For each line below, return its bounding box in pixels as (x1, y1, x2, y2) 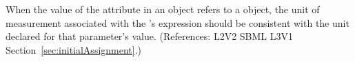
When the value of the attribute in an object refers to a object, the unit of (6, 2, 320, 16)
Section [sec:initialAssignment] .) (6, 42, 142, 56)
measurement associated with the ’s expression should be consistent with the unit (6, 15, 349, 30)
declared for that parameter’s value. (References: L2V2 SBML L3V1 (6, 29, 294, 43)
